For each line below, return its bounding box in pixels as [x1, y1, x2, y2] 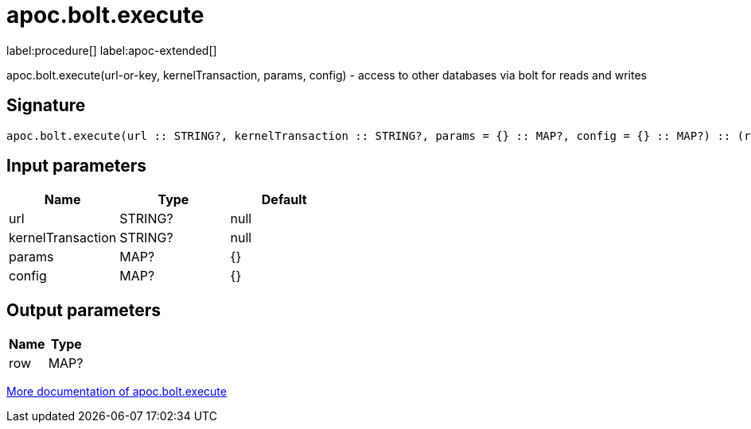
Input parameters [6, 156, 147, 176]
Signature [6, 95, 86, 116]
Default [261, 191, 307, 208]
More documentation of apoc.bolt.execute [6, 385, 227, 399]
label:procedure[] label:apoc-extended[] [6, 43, 217, 57]
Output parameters [6, 300, 161, 320]
